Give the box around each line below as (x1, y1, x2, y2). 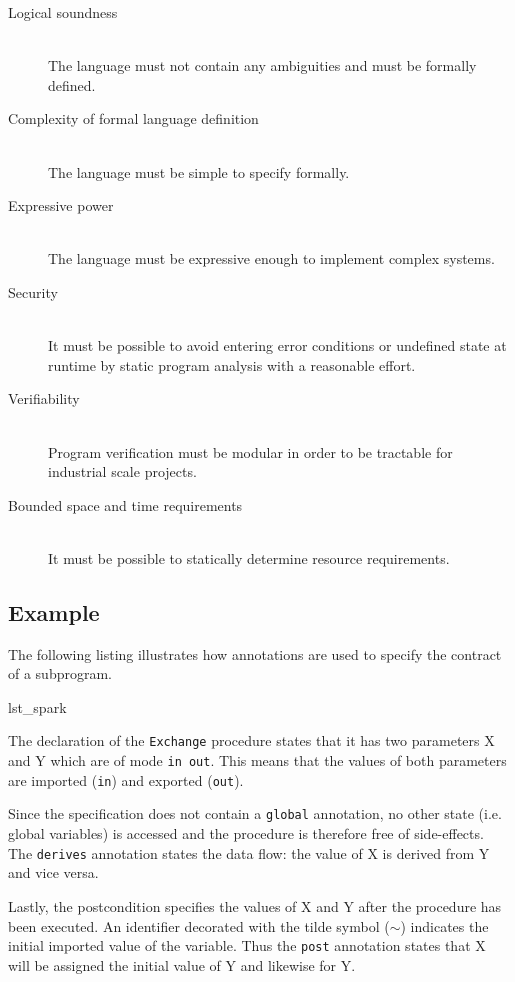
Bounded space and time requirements (8, 494, 243, 515)
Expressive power (8, 195, 114, 216)
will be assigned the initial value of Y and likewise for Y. (8, 954, 356, 975)
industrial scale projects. (48, 461, 197, 482)
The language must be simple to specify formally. (48, 161, 350, 182)
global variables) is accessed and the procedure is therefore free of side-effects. (8, 823, 484, 844)
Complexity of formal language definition (8, 108, 259, 129)
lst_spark (8, 696, 67, 717)
